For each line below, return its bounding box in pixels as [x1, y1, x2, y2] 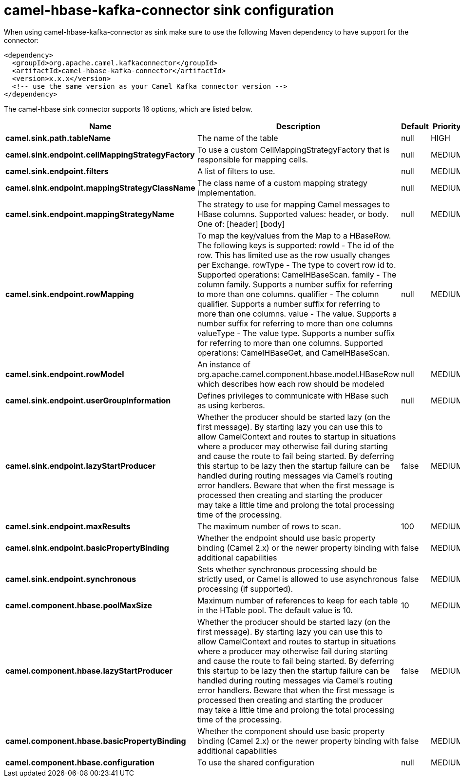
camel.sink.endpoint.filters [5, 166, 109, 176]
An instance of [197, 359, 250, 369]
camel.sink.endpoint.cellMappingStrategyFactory [5, 149, 195, 160]
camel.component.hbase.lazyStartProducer [5, 665, 173, 676]
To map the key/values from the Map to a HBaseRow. [197, 230, 391, 240]
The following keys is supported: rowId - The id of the [197, 240, 394, 250]
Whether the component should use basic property [197, 726, 385, 736]
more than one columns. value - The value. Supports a [197, 308, 397, 319]
